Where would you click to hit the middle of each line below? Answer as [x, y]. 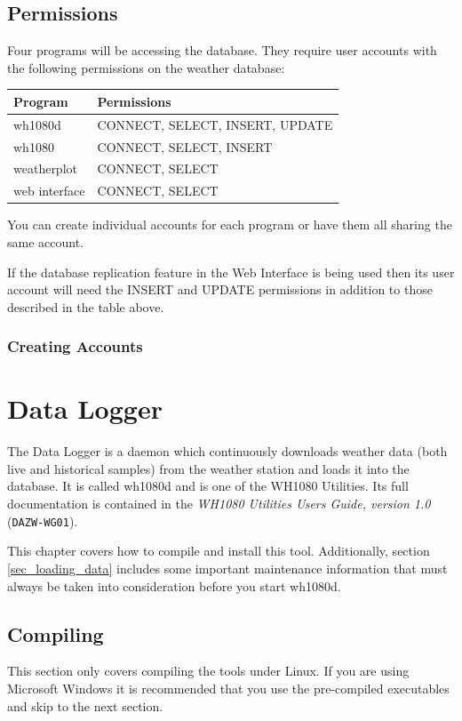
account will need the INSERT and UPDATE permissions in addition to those [220, 289]
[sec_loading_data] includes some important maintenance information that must [227, 568]
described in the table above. [86, 306]
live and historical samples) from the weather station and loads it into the [208, 468]
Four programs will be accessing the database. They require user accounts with [222, 50]
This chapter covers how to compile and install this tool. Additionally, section [219, 551]
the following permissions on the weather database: [146, 67]
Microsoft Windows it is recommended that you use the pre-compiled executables [228, 688]
